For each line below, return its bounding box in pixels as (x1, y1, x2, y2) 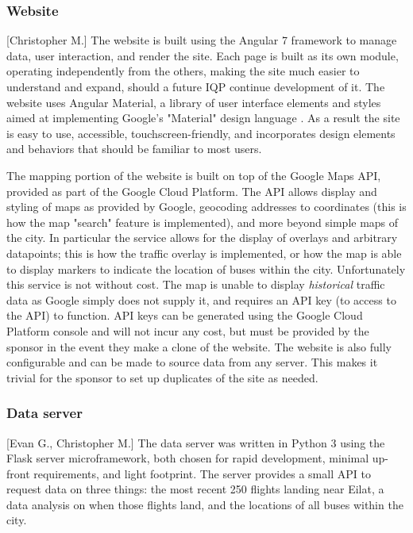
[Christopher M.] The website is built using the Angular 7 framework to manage (6, 32, 397, 48)
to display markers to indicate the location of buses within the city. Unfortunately (6, 260, 406, 277)
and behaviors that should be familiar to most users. (6, 140, 262, 157)
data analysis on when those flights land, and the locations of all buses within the (6, 496, 403, 512)
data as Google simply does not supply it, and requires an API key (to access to (6, 291, 396, 308)
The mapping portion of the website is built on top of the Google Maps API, (6, 167, 381, 183)
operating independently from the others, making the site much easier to (6, 63, 360, 79)
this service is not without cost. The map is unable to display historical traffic (6, 276, 385, 293)
